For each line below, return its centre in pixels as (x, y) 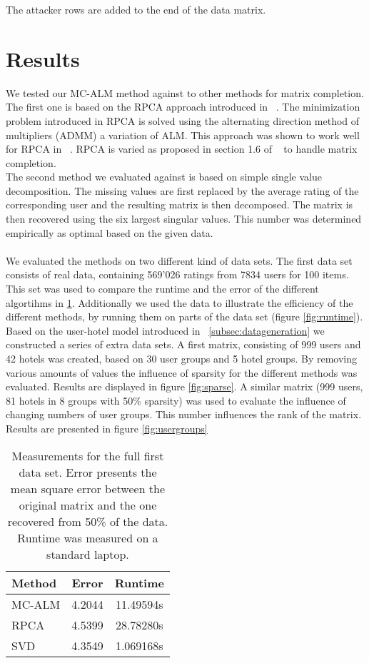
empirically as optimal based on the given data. (110, 232)
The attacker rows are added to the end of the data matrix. (136, 9)
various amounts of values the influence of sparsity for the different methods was (182, 372)
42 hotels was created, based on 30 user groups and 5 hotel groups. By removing (181, 358)
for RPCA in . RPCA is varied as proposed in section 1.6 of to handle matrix (182, 149)
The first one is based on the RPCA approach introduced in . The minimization (183, 107)
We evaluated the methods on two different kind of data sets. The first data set (179, 260)
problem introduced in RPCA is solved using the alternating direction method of (183, 120)
